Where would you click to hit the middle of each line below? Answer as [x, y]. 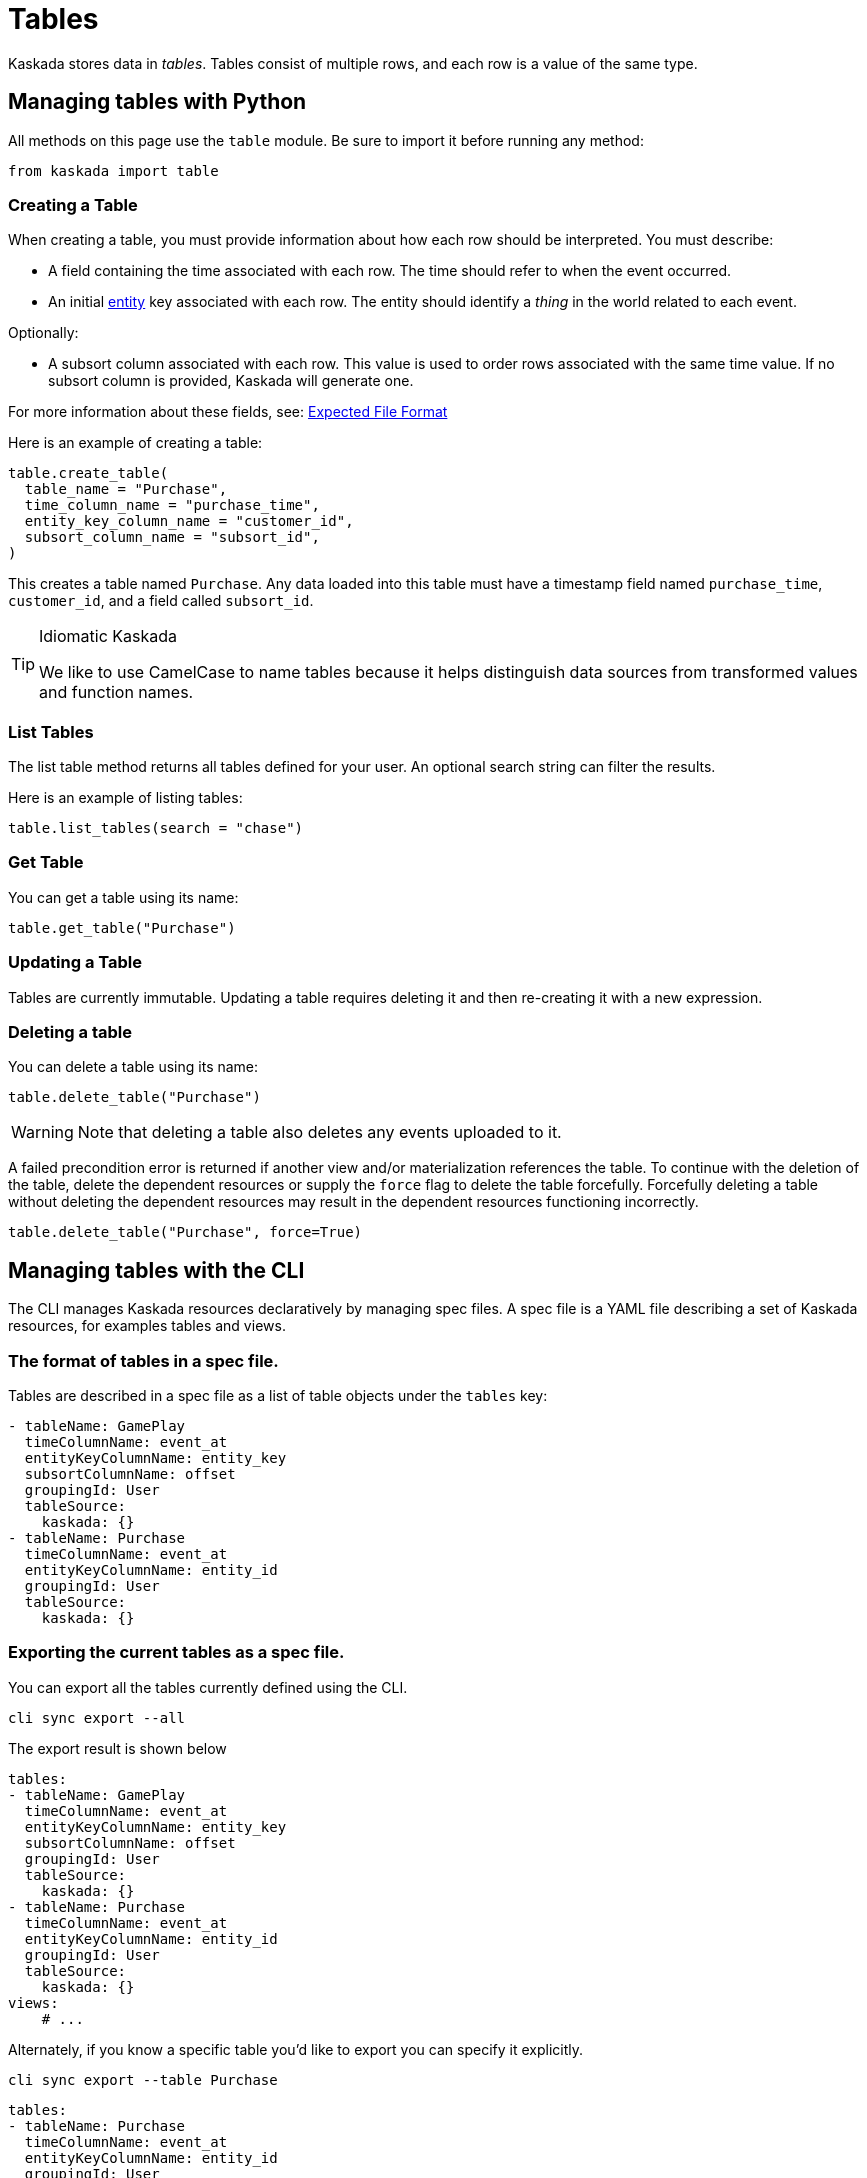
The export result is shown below [117, 1748]
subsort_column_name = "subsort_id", [172, 537]
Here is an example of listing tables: [125, 798]
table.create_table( [88, 473]
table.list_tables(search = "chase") [156, 828]
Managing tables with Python [157, 102]
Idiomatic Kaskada [108, 636]
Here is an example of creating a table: [135, 443]
